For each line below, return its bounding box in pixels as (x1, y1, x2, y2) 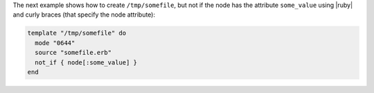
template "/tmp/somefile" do (27, 29, 127, 37)
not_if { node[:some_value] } (35, 58, 138, 66)
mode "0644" (35, 39, 75, 46)
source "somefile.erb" (35, 49, 112, 57)
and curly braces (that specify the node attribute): (12, 10, 156, 19)
